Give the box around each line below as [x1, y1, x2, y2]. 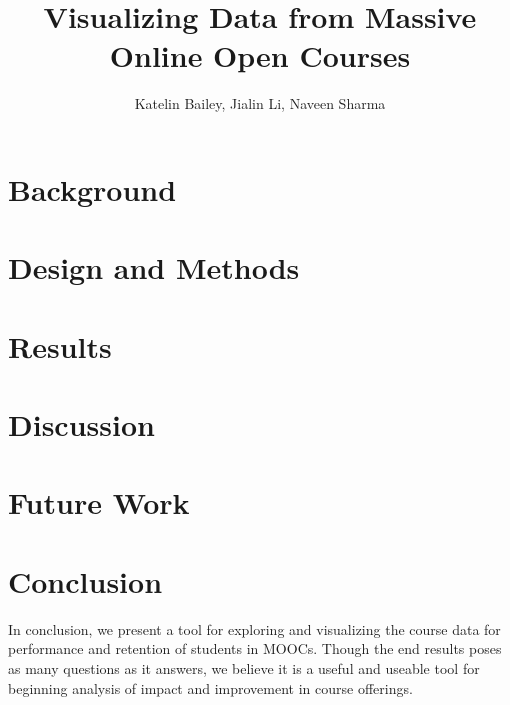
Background [8, 168, 177, 209]
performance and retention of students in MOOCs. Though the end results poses [8, 638, 502, 659]
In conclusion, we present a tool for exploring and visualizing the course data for [8, 618, 501, 639]
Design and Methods [8, 247, 300, 288]
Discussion [8, 404, 155, 445]
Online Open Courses [109, 35, 411, 76]
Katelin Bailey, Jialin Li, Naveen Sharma [134, 93, 386, 114]
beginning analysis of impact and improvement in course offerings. [8, 677, 413, 698]
